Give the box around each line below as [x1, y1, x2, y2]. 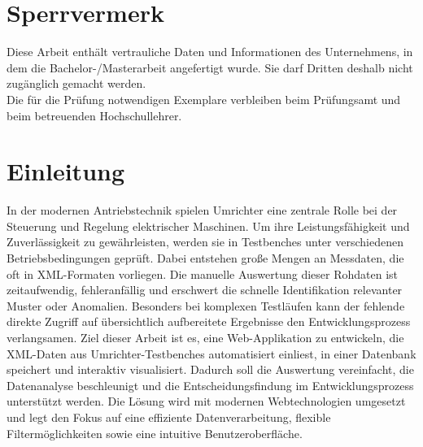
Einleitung [7, 154, 125, 188]
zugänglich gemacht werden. [7, 75, 146, 92]
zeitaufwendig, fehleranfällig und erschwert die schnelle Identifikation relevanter [7, 281, 403, 298]
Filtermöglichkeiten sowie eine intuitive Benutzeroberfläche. [7, 424, 303, 441]
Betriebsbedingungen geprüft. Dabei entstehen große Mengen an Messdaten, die [7, 250, 404, 266]
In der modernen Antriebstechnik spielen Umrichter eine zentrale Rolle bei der [7, 202, 398, 219]
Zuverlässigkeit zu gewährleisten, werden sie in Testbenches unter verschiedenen [7, 233, 403, 250]
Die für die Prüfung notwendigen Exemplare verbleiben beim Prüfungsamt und [7, 90, 401, 107]
